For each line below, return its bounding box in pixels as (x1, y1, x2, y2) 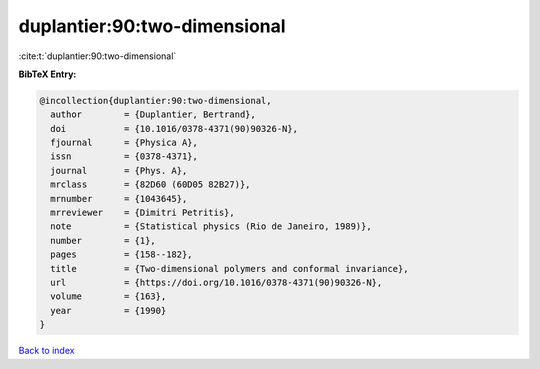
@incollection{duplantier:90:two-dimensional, (39, 95, 272, 106)
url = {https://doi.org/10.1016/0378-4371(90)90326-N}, (50, 277, 383, 288)
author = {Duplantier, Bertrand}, (50, 109, 257, 120)
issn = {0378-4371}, (50, 151, 199, 162)
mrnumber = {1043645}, (50, 193, 188, 204)
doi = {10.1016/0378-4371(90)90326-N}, (50, 123, 299, 134)
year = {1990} (50, 305, 167, 316)
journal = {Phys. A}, (50, 165, 188, 176)
